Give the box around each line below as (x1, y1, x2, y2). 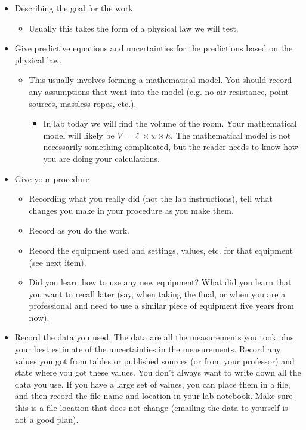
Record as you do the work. (29, 224, 129, 236)
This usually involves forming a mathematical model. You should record (29, 73, 292, 86)
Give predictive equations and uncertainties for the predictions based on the (14, 42, 293, 54)
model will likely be (43, 128, 115, 141)
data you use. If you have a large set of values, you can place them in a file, (14, 377, 290, 390)
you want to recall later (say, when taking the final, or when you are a (29, 287, 286, 300)
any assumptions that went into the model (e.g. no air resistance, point (29, 85, 289, 97)
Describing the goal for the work (14, 2, 133, 14)
